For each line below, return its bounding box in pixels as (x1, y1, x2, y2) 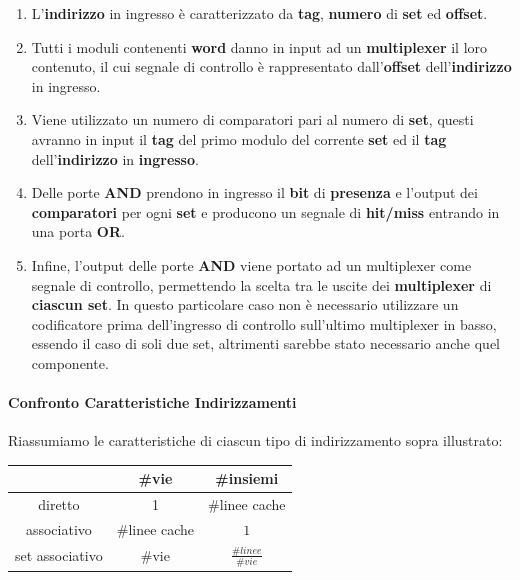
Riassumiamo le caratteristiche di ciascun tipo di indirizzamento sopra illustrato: (8, 430, 503, 451)
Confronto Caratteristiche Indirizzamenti (8, 392, 297, 413)
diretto (38, 494, 80, 515)
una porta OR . (31, 221, 125, 242)
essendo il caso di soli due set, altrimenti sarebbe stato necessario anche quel (31, 333, 500, 354)
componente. (31, 352, 109, 373)
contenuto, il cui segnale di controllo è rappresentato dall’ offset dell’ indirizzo (31, 56, 512, 77)
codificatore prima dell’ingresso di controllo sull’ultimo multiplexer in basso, (31, 313, 497, 334)
